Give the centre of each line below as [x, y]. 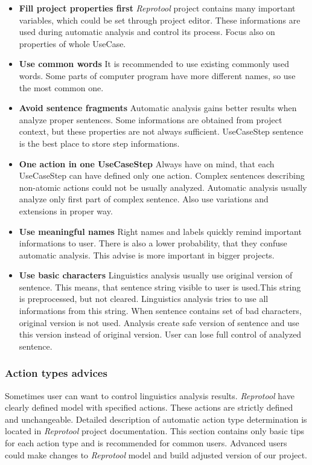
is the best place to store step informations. [99, 143]
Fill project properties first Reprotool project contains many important [157, 8]
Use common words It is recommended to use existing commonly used [154, 64]
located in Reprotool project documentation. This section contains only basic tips [154, 431]
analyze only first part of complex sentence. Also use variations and [144, 199]
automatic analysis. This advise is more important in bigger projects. [147, 255]
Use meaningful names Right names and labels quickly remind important [160, 231]
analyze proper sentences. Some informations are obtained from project [151, 119]
